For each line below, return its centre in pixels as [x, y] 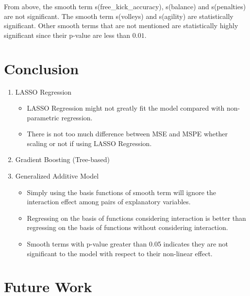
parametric [43, 117]
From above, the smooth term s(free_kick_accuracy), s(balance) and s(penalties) [125, 6]
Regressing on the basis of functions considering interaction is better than [136, 218]
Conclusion [42, 68]
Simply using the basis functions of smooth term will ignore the [121, 192]
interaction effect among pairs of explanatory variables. [109, 202]
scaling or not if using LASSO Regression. [89, 143]
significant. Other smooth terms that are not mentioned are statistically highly [121, 25]
